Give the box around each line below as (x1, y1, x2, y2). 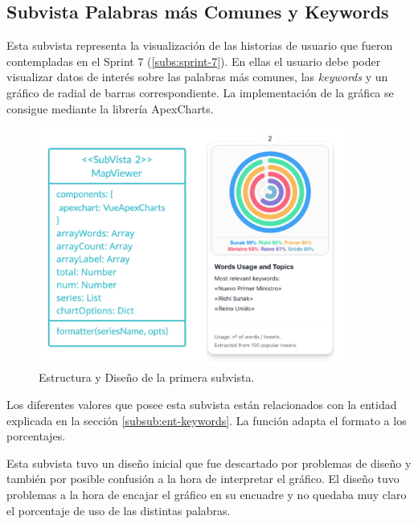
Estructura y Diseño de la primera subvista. (39, 369, 255, 386)
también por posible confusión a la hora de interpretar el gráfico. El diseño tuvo (6, 470, 400, 487)
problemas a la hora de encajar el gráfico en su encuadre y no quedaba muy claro (6, 485, 407, 502)
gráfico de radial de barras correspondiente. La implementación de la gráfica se (6, 84, 394, 100)
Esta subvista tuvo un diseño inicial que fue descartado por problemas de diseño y (6, 454, 412, 471)
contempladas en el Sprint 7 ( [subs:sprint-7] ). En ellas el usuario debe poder (6, 52, 381, 69)
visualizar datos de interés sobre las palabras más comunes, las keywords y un (6, 68, 388, 85)
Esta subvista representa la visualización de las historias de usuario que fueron (6, 37, 393, 54)
